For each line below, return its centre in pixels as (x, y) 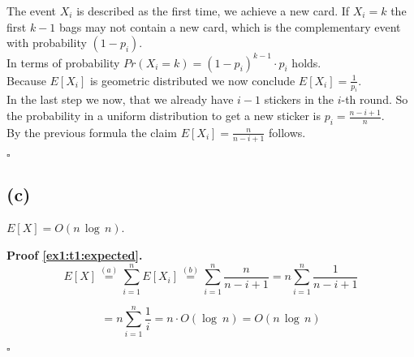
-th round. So (375, 99)
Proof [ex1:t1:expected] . (75, 254)
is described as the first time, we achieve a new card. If (213, 11)
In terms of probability (63, 62)
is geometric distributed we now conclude (192, 80)
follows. (287, 132)
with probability (47, 43)
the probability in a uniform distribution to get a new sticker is (164, 116)
